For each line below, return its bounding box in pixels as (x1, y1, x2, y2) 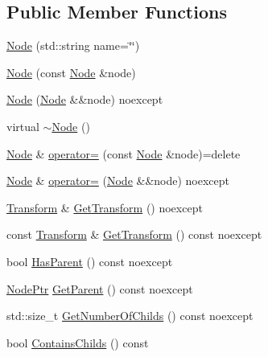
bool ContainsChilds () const (6, 334, 149, 351)
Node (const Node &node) (6, 64, 136, 80)
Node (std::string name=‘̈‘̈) (6, 37, 140, 54)
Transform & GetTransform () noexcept (6, 199, 203, 215)
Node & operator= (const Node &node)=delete (6, 145, 241, 162)
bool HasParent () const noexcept (6, 252, 173, 269)
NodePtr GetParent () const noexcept (6, 280, 193, 297)
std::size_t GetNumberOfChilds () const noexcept (6, 307, 254, 324)
